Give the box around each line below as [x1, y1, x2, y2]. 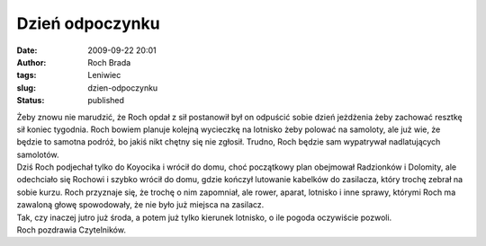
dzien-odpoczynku [87, 82, 158, 93]
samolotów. [16, 149, 59, 160]
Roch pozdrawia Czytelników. [16, 224, 126, 235]
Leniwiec [87, 70, 121, 81]
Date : [16, 45, 38, 56]
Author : [16, 57, 47, 67]
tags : [16, 70, 37, 81]
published [87, 95, 125, 106]
